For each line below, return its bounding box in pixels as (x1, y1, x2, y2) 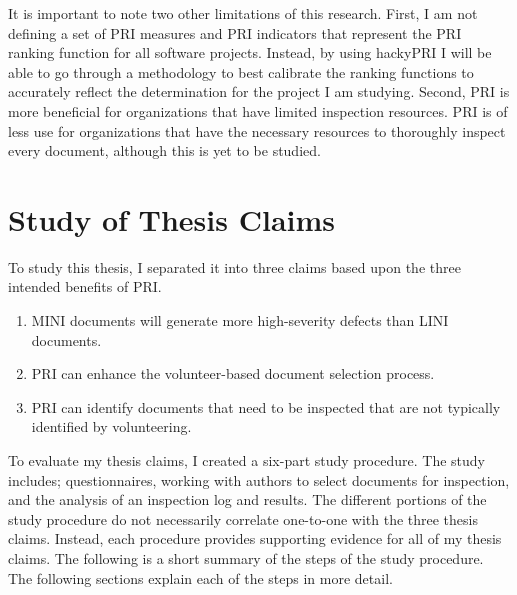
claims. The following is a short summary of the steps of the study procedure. (8, 548, 484, 568)
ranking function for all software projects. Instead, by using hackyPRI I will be (8, 42, 492, 63)
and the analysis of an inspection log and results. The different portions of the (8, 489, 487, 510)
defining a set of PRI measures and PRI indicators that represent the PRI (8, 22, 462, 43)
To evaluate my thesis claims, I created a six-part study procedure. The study (8, 450, 485, 471)
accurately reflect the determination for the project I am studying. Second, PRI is (8, 81, 510, 102)
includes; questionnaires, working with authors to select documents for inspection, (8, 469, 510, 490)
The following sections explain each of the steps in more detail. (8, 567, 393, 588)
